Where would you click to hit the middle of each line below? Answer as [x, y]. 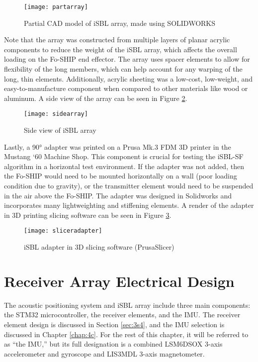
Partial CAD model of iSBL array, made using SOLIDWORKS [120, 23]
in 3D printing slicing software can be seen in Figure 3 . [88, 215]
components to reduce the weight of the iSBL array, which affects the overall [121, 49]
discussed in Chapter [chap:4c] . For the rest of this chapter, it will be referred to [126, 334]
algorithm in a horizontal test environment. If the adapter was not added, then [124, 166]
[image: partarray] [56, 7]
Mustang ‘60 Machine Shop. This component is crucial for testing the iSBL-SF [124, 156]
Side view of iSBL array [60, 130]
